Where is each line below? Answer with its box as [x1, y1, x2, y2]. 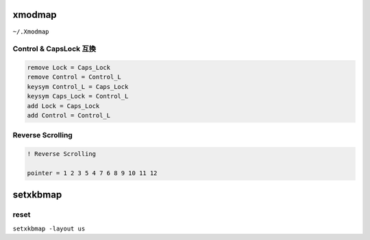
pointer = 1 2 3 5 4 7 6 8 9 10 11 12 [27, 169, 158, 177]
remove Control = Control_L [27, 73, 121, 81]
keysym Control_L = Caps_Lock [27, 83, 129, 90]
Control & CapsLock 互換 [12, 44, 96, 54]
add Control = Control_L [27, 111, 111, 120]
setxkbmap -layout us [12, 224, 86, 232]
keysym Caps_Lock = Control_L [27, 92, 129, 101]
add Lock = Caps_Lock [27, 102, 100, 109]
